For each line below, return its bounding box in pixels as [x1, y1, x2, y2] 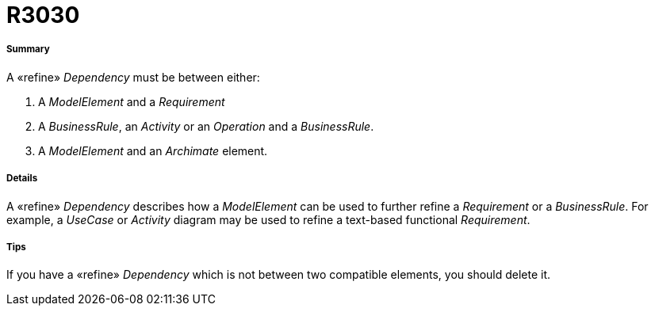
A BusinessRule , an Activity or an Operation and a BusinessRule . [38, 119, 374, 133]
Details [6, 173, 38, 185]
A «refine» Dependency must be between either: [6, 70, 260, 84]
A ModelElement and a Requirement [38, 94, 225, 108]
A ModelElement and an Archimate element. [38, 143, 268, 158]
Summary [6, 44, 50, 55]
